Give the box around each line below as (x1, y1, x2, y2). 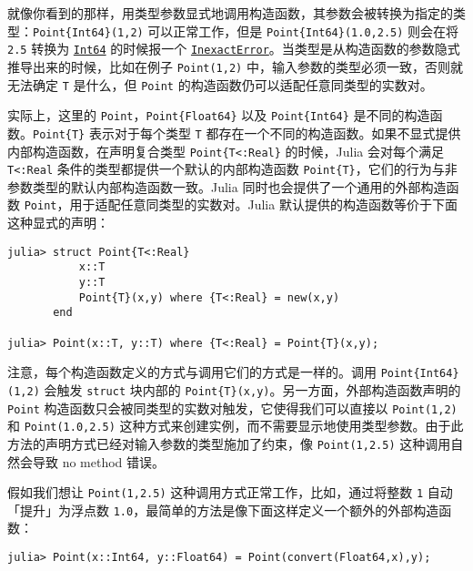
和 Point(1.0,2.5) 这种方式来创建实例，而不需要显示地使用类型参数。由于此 (7, 416, 464, 435)
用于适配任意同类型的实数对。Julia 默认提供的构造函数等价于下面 (69, 195, 458, 214)
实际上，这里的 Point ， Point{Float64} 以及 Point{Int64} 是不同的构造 (7, 106, 430, 125)
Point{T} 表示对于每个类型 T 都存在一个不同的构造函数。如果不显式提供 (33, 123, 461, 142)
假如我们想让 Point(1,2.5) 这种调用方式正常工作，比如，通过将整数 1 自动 (7, 483, 453, 502)
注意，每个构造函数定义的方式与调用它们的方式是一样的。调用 (7, 362, 377, 382)
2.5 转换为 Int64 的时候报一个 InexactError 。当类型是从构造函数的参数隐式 (7, 39, 460, 58)
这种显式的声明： (7, 213, 109, 232)
